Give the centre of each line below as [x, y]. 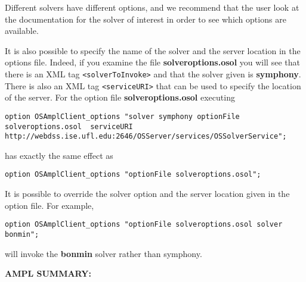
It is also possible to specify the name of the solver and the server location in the [153, 50]
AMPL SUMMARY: [48, 273]
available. [22, 31]
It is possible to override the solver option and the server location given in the [147, 194]
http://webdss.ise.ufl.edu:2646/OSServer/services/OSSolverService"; [146, 137]
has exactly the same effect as [59, 155]
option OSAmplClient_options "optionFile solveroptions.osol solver [144, 225]
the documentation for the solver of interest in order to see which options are [146, 19]
